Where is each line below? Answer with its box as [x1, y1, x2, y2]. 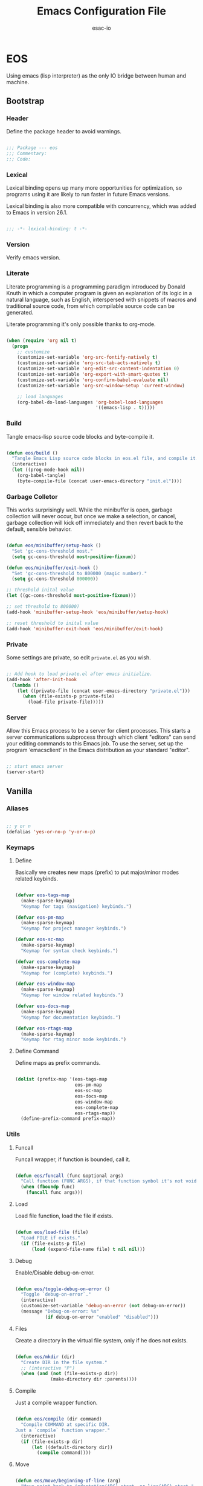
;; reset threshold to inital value [6, 620, 98, 626]
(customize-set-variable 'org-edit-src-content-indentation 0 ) [17, 365, 180, 372]
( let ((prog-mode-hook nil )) [11, 467, 85, 473]
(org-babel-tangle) [17, 473, 66, 479]
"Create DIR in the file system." [21, 1359, 108, 1365]
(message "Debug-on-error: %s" [21, 1308, 100, 1314]
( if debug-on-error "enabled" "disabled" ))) [45, 1314, 159, 1320]
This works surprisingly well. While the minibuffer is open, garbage [6, 506, 173, 513]
